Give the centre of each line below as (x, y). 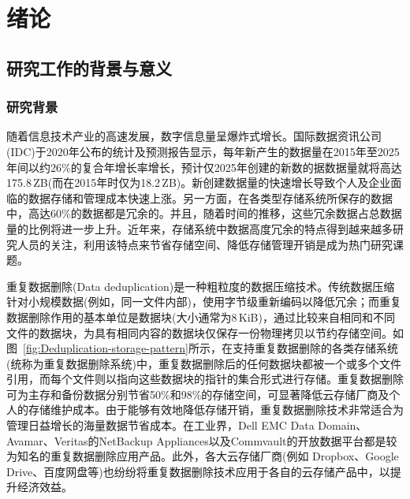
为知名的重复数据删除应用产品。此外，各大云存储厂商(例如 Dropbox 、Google (203, 456)
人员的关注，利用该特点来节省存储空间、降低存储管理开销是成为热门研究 (205, 244)
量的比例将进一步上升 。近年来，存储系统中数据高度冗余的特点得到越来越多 (199, 228)
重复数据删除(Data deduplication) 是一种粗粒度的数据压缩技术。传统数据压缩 (201, 286)
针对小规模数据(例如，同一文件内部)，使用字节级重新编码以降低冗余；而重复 (204, 302)
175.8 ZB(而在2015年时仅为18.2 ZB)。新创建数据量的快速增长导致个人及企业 (199, 182)
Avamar (25, 440)
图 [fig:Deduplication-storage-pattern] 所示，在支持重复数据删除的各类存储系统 (202, 348)
